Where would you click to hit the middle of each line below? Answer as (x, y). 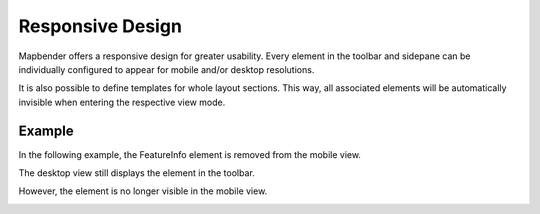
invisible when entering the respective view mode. (122, 102)
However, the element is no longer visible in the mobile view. (143, 191)
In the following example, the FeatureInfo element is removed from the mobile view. (190, 154)
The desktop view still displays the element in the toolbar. (136, 173)
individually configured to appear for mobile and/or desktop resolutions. (166, 69)
